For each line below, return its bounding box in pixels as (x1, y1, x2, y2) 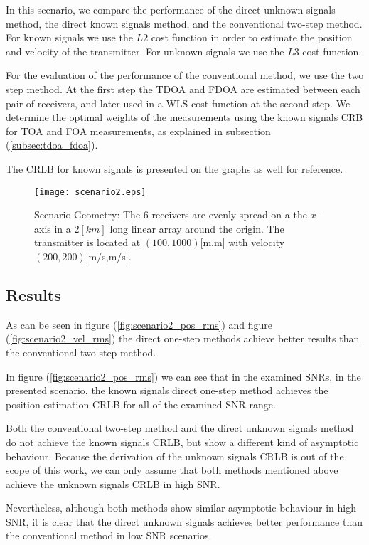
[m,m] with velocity (200, 235, 285, 250)
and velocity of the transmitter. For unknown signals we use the (6, 43, 284, 58)
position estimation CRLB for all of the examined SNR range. (6, 396, 276, 411)
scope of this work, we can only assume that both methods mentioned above (6, 462, 338, 477)
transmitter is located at (34, 235, 141, 250)
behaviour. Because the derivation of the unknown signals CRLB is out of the (6, 448, 344, 463)
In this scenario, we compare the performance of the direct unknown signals (6, 2, 336, 16)
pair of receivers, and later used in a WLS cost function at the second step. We (6, 95, 351, 110)
